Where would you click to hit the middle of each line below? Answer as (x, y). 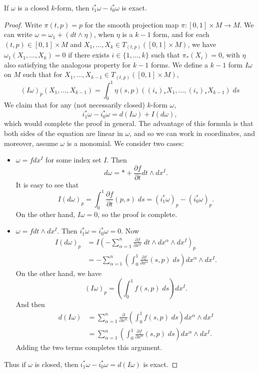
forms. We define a (179, 64)
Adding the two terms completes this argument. (89, 347)
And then (30, 304)
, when (104, 34)
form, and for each (181, 34)
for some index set (73, 160)
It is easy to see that (47, 184)
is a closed (33, 7)
